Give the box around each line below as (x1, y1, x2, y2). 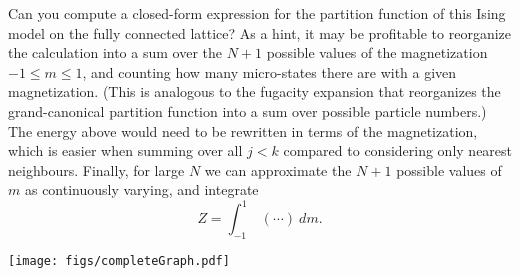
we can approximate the (204, 159, 352, 180)
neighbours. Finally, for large (8, 159, 185, 180)
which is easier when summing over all (8, 140, 243, 161)
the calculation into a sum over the (8, 42, 222, 63)
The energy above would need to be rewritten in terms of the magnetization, (8, 120, 478, 141)
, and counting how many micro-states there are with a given (82, 61, 457, 82)
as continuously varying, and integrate (24, 179, 259, 200)
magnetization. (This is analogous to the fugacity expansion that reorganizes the (8, 81, 501, 102)
